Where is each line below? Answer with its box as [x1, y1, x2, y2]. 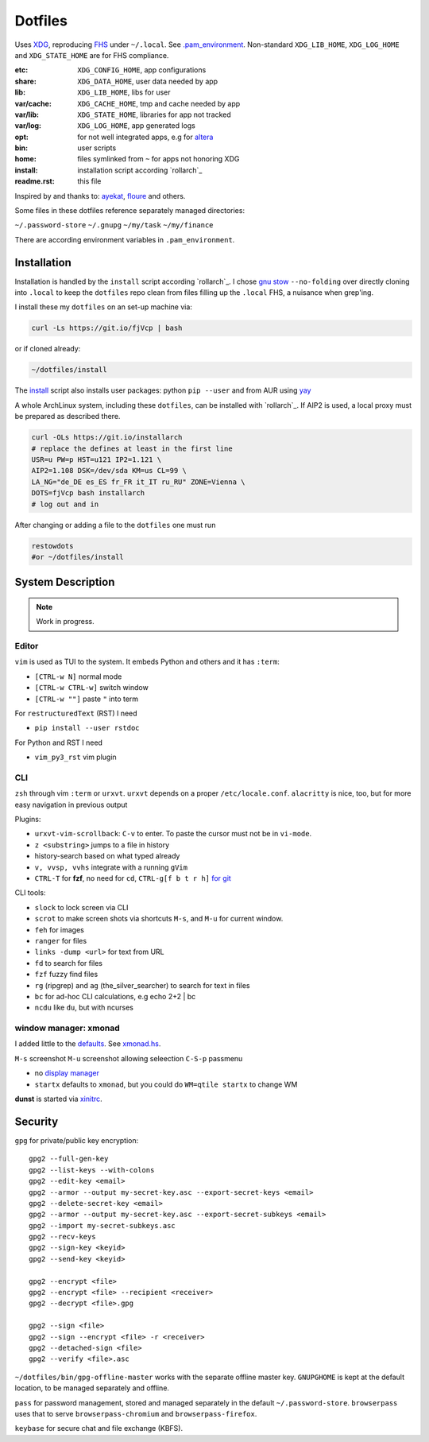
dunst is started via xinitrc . [14, 1094, 102, 1104]
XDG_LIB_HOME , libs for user [77, 87, 171, 97]
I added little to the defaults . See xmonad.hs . [14, 1039, 161, 1049]
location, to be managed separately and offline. [14, 1383, 170, 1393]
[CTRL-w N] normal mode [34, 672, 122, 681]
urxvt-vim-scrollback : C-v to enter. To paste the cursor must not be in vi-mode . [34, 829, 312, 839]
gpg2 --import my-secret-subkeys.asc [29, 1221, 176, 1230]
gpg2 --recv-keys [29, 1232, 96, 1242]
